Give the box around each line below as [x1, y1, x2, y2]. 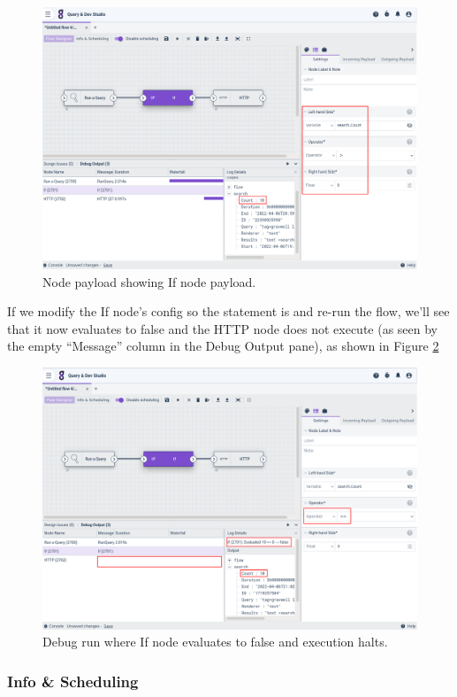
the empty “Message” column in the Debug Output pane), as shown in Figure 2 [7, 337, 439, 355]
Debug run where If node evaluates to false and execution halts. [42, 632, 388, 651]
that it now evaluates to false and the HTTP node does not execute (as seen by [7, 319, 438, 337]
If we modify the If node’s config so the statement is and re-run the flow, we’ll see [7, 302, 450, 321]
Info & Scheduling [7, 670, 139, 692]
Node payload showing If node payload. [42, 272, 256, 290]
